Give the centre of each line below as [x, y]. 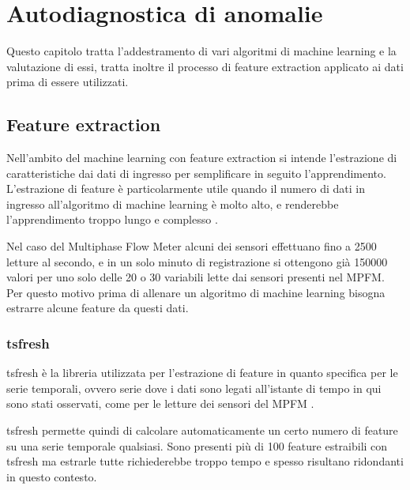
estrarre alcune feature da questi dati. [98, 308]
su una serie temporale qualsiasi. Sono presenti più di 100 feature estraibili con [197, 445]
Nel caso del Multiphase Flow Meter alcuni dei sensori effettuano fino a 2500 [192, 246]
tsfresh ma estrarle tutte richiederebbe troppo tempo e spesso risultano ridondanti [205, 461]
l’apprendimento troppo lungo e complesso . [112, 219]
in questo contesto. [52, 476]
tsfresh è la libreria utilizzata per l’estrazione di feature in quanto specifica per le [202, 373]
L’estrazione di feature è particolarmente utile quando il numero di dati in [186, 188]
